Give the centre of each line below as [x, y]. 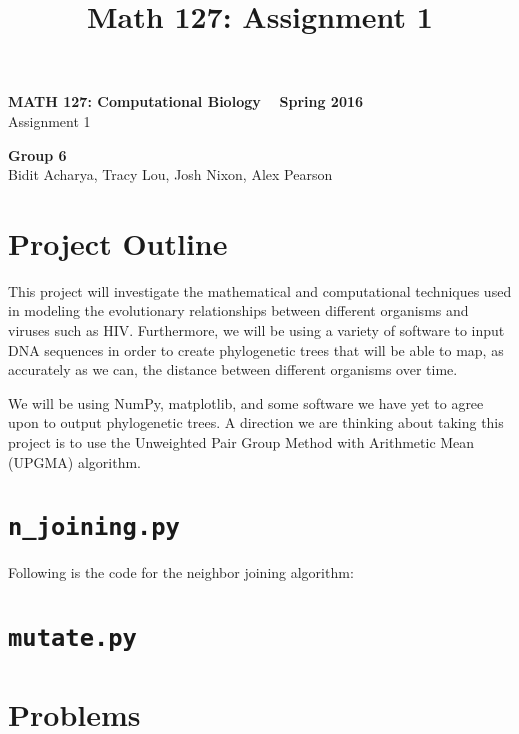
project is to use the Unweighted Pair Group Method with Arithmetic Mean [241, 442]
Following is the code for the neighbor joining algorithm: [181, 572]
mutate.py [72, 638]
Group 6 [37, 154]
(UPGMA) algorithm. [74, 461]
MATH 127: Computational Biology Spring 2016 [186, 101]
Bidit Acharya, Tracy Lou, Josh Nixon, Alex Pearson [170, 174]
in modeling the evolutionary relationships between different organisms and [238, 310]
